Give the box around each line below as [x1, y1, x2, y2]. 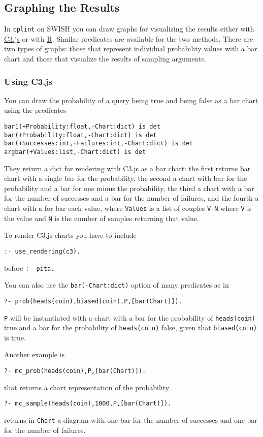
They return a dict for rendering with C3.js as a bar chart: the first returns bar [4, 163, 251, 173]
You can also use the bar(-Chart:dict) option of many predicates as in [4, 279, 229, 290]
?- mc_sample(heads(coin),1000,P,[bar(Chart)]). [4, 400, 172, 408]
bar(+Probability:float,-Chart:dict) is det [4, 131, 157, 139]
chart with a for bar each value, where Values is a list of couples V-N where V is [4, 203, 252, 213]
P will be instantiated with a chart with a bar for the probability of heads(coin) [4, 312, 255, 323]
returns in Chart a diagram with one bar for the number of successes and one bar [4, 414, 257, 425]
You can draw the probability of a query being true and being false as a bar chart [4, 95, 258, 105]
